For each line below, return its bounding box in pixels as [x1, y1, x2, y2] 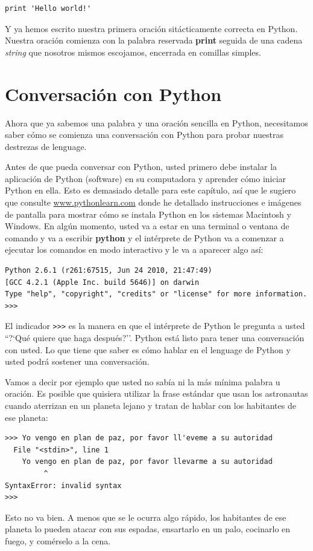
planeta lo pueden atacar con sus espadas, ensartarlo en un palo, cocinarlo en [5, 523, 291, 535]
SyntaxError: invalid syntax [5, 481, 122, 490]
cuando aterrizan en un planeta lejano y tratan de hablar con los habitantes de [5, 399, 296, 412]
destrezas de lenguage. [5, 140, 87, 152]
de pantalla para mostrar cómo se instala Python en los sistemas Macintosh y [5, 207, 291, 220]
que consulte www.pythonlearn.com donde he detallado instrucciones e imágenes [5, 196, 302, 209]
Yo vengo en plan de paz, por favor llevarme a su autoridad [22, 457, 273, 466]
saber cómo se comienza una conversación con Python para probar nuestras [5, 128, 284, 141]
